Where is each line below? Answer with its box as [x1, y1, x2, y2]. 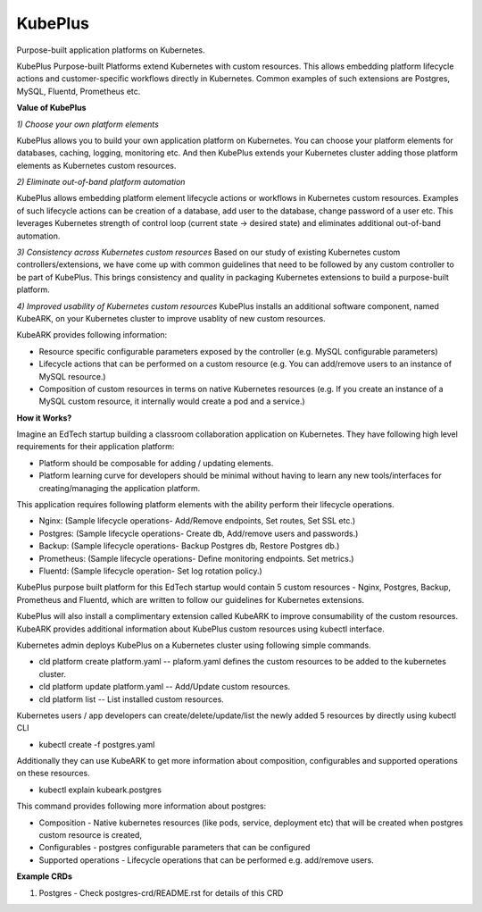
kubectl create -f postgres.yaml [38, 739, 155, 749]
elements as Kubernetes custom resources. [16, 160, 177, 171]
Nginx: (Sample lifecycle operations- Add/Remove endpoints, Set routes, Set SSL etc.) [38, 515, 356, 526]
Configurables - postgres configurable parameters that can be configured [38, 842, 311, 853]
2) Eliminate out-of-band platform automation [16, 177, 186, 188]
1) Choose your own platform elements [16, 119, 160, 130]
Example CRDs [16, 871, 73, 882]
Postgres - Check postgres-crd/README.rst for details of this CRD [38, 887, 284, 898]
